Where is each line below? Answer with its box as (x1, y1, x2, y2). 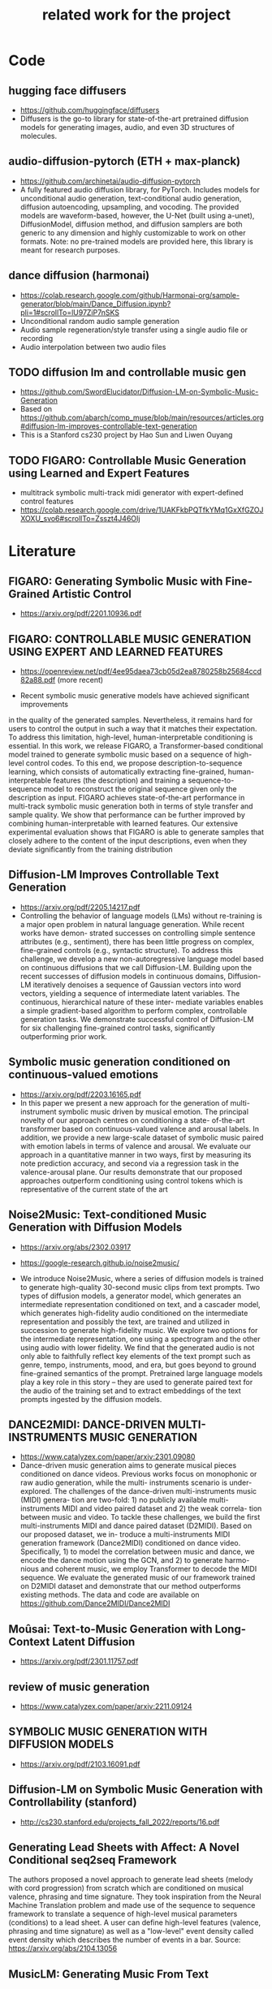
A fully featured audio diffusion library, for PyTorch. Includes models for (19, 184, 260, 194)
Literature (8, 542, 76, 561)
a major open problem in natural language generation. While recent (19, 919, 245, 929)
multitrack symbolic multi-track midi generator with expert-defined (19, 488, 244, 498)
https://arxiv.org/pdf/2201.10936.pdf (19, 609, 142, 619)
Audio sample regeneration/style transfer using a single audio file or (19, 325, 248, 334)
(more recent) (57, 675, 104, 685)
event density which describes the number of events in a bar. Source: (8, 1935, 241, 1945)
